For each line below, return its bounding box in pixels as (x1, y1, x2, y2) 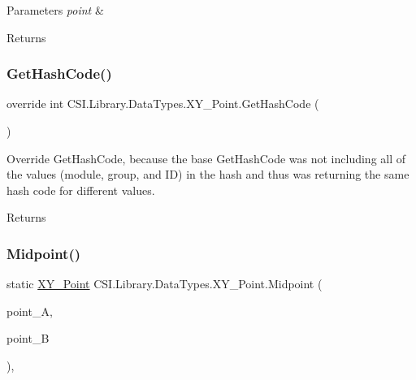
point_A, (6, 302, 53, 319)
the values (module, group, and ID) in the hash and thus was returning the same (6, 166, 409, 183)
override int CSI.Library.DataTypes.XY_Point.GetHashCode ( (6, 95, 319, 112)
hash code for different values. (6, 181, 155, 198)
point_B (6, 330, 50, 347)
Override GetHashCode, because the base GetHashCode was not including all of (6, 149, 406, 166)
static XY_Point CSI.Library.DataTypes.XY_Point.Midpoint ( (6, 275, 323, 292)
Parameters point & (6, 2, 104, 18)
